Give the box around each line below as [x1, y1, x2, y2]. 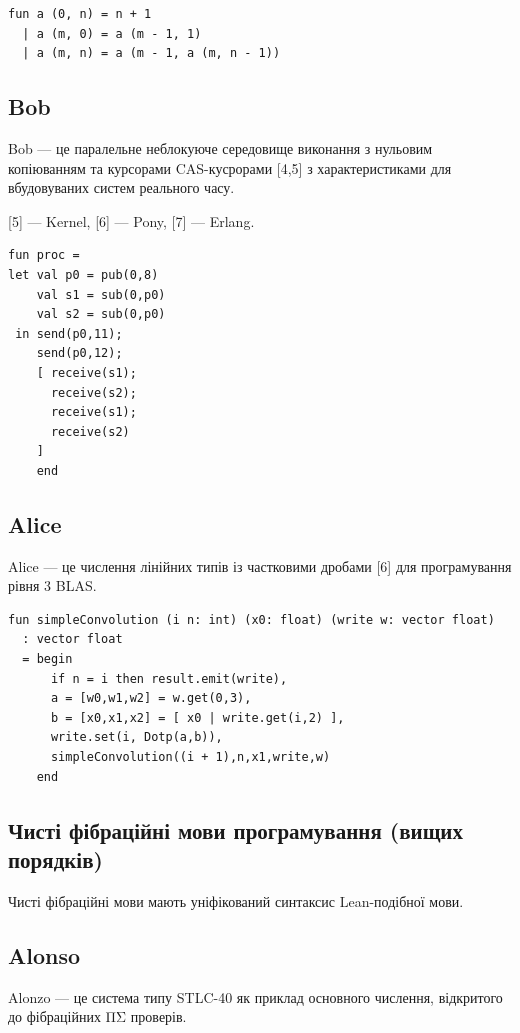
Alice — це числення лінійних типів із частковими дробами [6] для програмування [8, 555, 512, 576]
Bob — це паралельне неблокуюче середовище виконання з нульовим [8, 137, 433, 158]
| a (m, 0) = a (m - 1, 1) [22, 26, 202, 41]
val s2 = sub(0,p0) [36, 307, 166, 322]
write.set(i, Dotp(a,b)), [50, 730, 223, 745]
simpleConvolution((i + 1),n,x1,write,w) [50, 750, 331, 765]
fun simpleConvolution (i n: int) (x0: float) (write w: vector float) [8, 612, 495, 627]
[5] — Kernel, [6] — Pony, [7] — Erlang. [8, 210, 255, 231]
